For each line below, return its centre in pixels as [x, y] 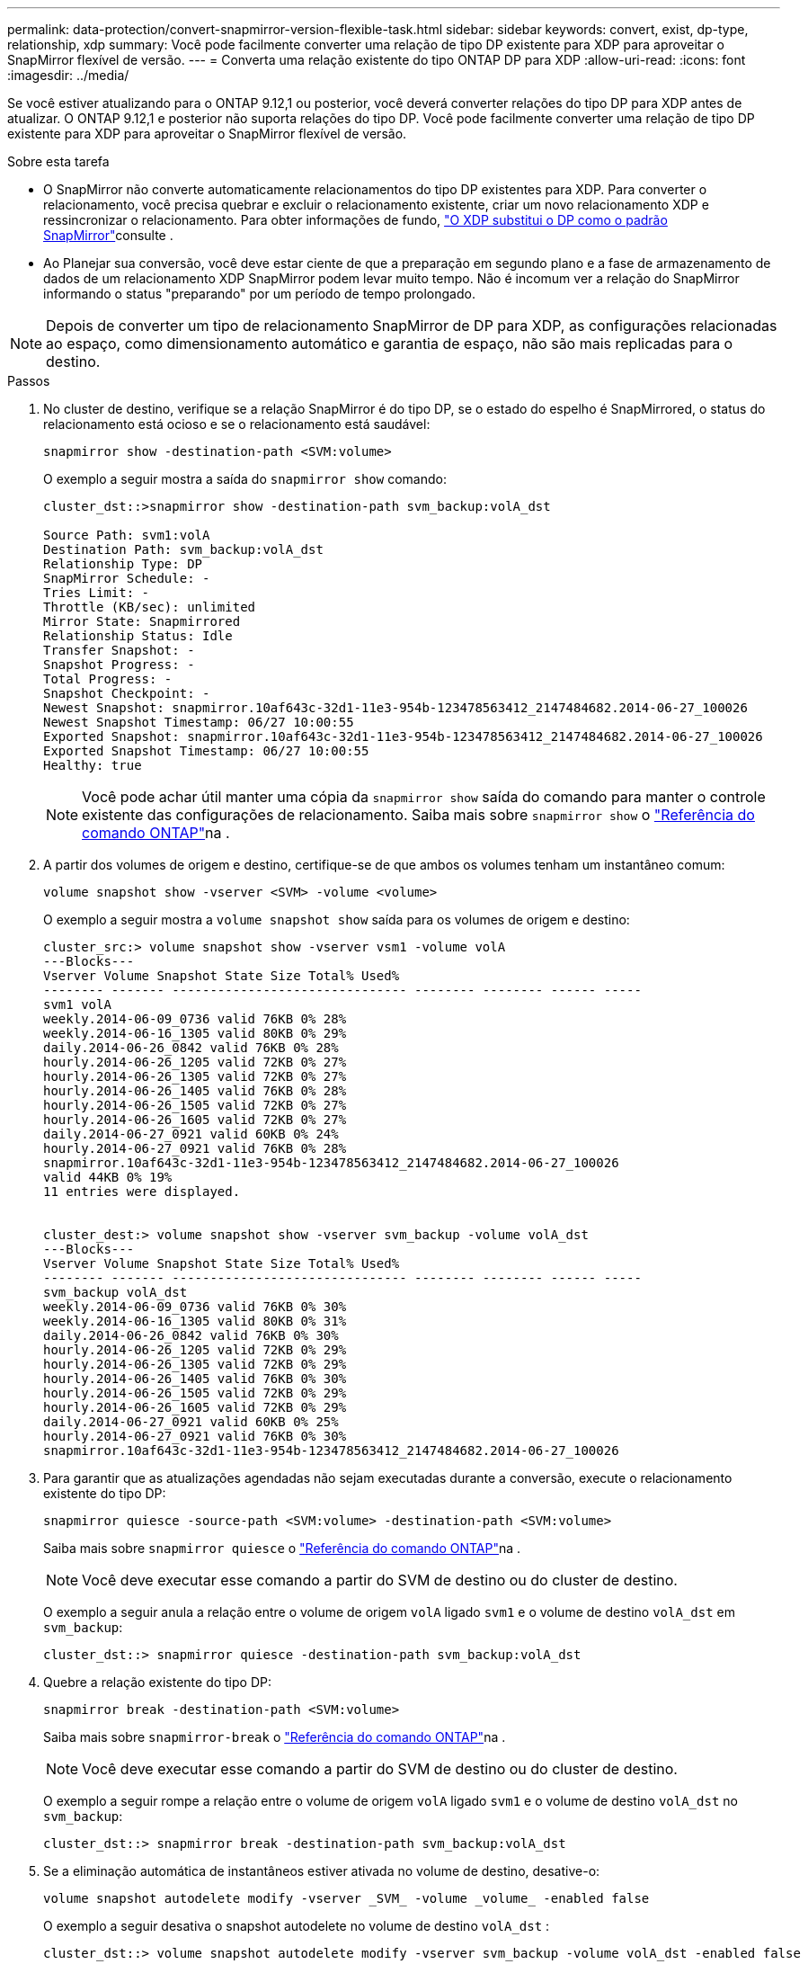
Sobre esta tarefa [58, 161]
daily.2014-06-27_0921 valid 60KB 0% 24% [191, 1134]
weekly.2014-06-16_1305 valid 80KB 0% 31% [195, 1321]
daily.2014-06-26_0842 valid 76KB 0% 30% [191, 1335]
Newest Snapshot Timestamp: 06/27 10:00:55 [199, 722]
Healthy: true [93, 765]
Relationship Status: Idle [138, 636]
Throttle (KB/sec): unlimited [150, 607]
